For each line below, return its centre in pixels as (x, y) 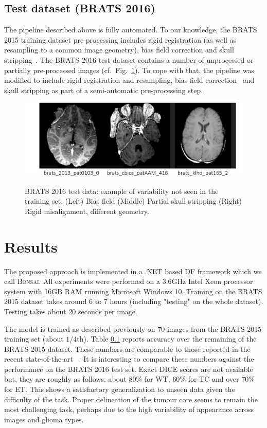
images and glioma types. (44, 419)
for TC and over (213, 379)
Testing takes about (35, 311)
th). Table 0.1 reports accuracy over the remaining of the (167, 339)
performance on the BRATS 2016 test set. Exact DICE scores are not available (129, 369)
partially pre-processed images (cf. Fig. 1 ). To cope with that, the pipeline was (129, 70)
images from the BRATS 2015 (214, 328)
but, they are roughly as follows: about (65, 379)
